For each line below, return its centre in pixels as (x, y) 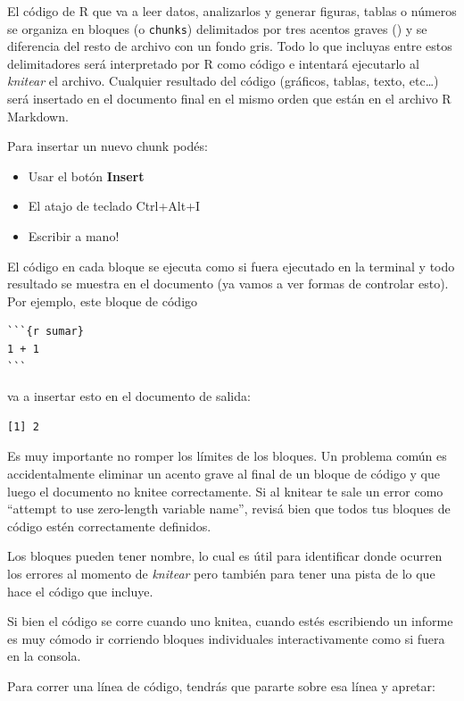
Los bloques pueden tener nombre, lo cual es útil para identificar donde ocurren (225, 556)
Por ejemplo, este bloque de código (103, 300)
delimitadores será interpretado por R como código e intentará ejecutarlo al (213, 63)
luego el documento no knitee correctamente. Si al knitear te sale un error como (225, 491)
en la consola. (44, 656)
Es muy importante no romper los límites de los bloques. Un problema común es (227, 456)
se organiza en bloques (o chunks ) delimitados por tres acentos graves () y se (217, 28)
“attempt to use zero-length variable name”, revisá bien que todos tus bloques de (229, 509)
